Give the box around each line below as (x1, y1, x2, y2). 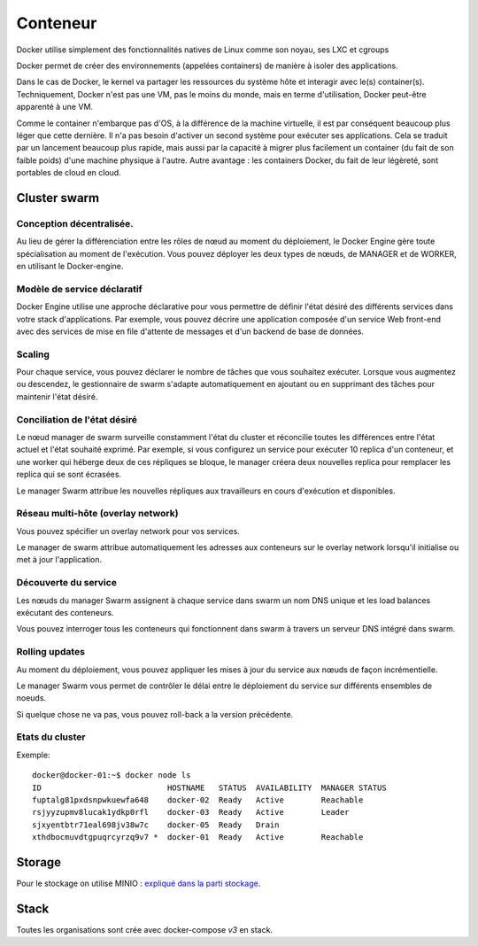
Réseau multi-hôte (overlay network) (16, 508, 179, 520)
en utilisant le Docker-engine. (16, 261, 124, 271)
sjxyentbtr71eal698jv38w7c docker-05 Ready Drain (32, 819, 280, 830)
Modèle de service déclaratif (16, 283, 143, 295)
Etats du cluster (16, 731, 86, 743)
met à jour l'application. (16, 554, 103, 565)
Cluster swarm (16, 190, 100, 205)
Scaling (16, 348, 50, 361)
